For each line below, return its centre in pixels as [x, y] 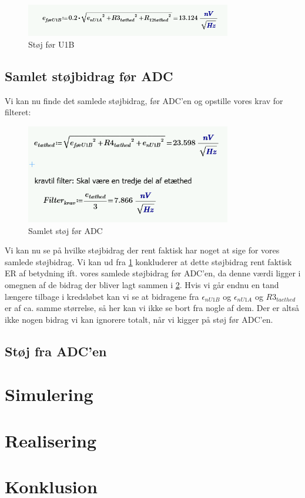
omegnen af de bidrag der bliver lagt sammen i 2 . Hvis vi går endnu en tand [142, 284]
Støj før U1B [51, 44]
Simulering [49, 394]
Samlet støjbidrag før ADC [89, 76]
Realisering [51, 440]
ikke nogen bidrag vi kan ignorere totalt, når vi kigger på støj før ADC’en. [139, 319]
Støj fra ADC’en [56, 351]
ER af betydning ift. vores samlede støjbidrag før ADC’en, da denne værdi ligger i [153, 273]
